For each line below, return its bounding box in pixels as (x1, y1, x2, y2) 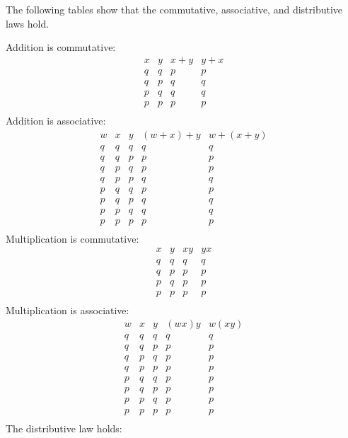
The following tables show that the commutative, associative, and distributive (6, 2, 343, 16)
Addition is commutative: (6, 40, 116, 54)
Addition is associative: (6, 113, 106, 127)
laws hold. (6, 16, 50, 30)
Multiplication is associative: (6, 302, 129, 317)
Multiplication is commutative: (6, 231, 139, 246)
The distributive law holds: (6, 420, 122, 435)
